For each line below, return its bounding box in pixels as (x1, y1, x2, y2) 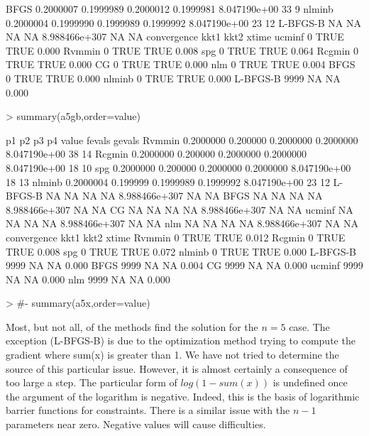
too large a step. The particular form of (6, 375, 177, 390)
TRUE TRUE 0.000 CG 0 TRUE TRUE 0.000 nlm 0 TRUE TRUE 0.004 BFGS (6, 57, 356, 72)
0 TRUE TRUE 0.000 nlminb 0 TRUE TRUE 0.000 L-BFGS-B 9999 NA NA (6, 70, 341, 85)
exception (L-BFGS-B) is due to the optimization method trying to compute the (6, 333, 356, 348)
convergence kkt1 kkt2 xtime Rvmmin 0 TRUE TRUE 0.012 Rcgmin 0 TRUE (6, 229, 346, 244)
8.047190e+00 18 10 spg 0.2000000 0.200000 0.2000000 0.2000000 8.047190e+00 (6, 160, 351, 175)
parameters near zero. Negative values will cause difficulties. (6, 417, 266, 432)
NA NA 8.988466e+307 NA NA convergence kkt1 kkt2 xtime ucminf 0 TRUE (6, 29, 344, 44)
